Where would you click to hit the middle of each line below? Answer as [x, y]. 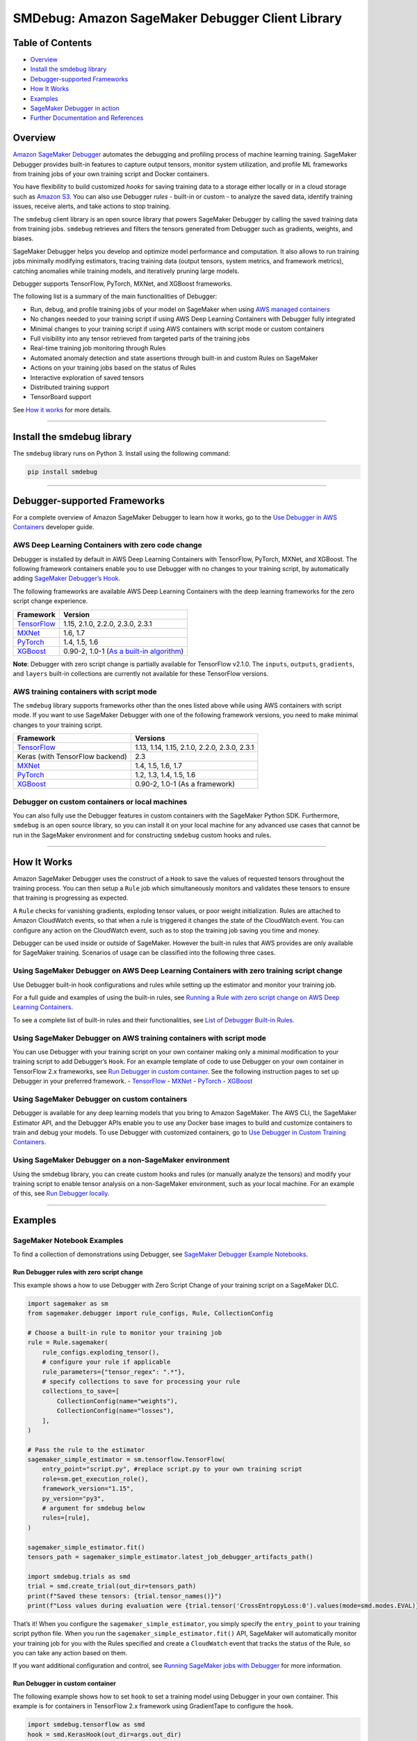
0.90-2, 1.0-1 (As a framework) [185, 784]
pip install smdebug [62, 471]
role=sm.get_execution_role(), [95, 1479]
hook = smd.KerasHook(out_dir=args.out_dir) [105, 1734]
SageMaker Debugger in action [75, 109]
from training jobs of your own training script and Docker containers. [111, 174]
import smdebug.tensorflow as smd [86, 1725]
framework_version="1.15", [88, 1489]
